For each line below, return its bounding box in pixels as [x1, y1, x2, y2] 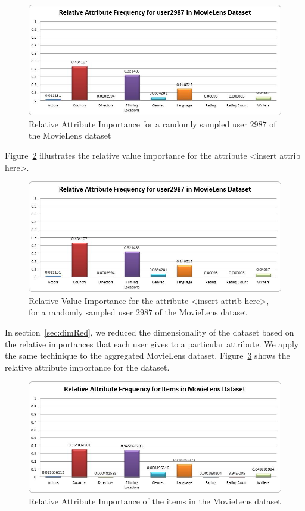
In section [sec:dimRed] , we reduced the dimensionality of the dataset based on [5, 326, 294, 338]
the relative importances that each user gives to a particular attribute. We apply [5, 337, 299, 350]
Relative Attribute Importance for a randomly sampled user [29, 117, 247, 130]
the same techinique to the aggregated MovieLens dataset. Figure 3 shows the [5, 349, 290, 362]
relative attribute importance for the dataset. [5, 360, 170, 373]
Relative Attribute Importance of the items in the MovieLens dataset [29, 494, 281, 507]
